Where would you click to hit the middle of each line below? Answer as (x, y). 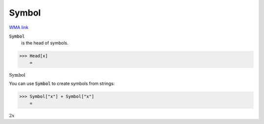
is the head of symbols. (45, 43)
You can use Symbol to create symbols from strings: (62, 83)
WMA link (19, 27)
